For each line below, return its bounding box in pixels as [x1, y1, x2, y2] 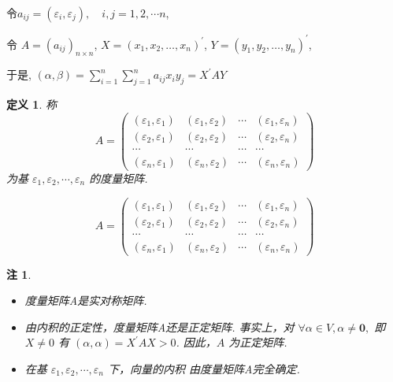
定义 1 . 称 [6, 96, 57, 113]
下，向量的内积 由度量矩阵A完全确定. [108, 361, 300, 377]
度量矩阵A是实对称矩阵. [24, 292, 147, 309]
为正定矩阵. [228, 334, 287, 350]
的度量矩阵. [89, 169, 148, 186]
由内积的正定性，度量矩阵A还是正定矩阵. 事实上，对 [24, 318, 295, 335]
